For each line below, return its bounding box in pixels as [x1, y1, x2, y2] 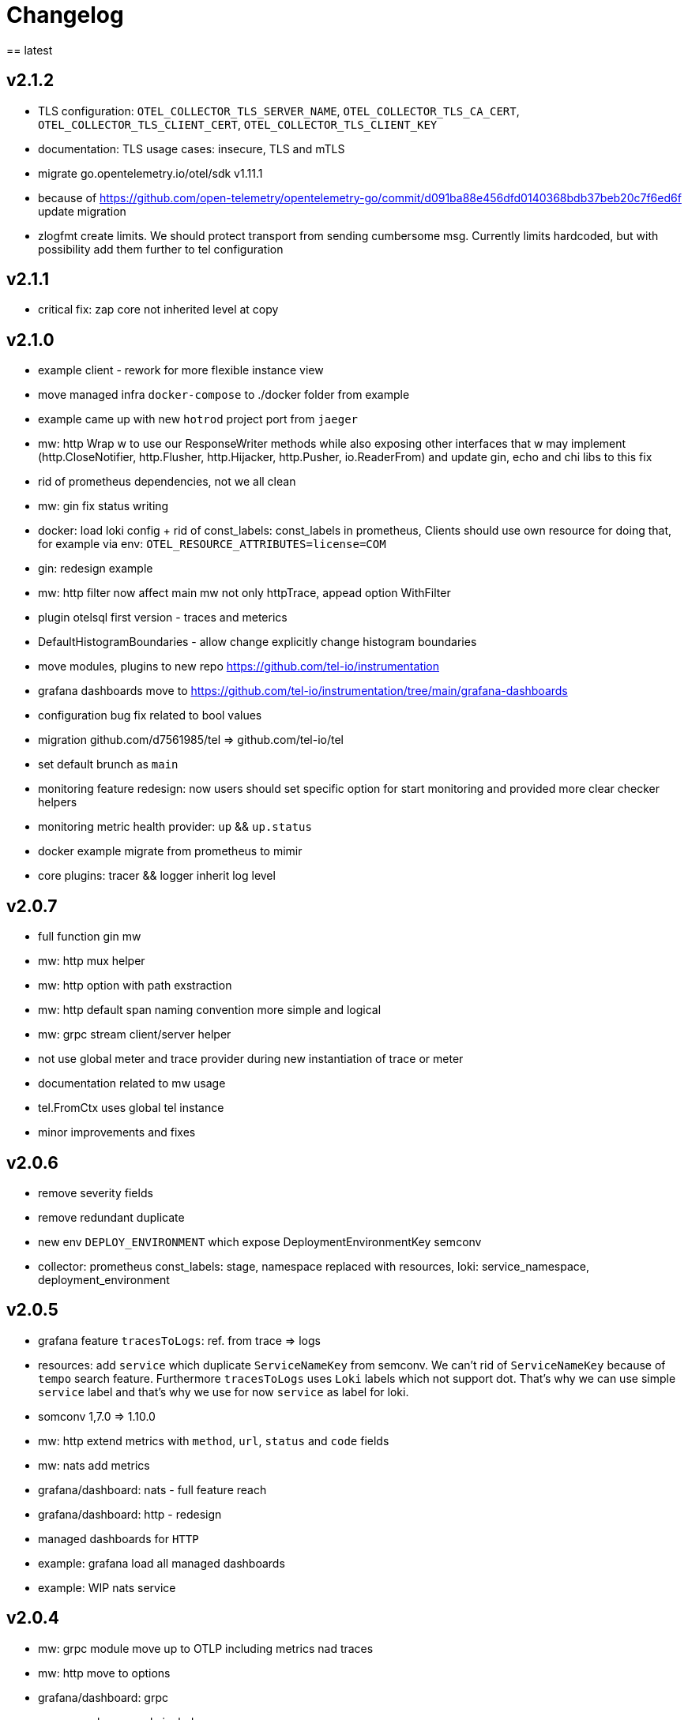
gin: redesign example [38, 561, 153, 576]
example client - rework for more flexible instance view [38, 363, 324, 377]
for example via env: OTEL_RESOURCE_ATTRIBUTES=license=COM [38, 537, 386, 551]
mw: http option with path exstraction [38, 978, 232, 993]
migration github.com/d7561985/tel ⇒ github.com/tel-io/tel [38, 733, 344, 747]
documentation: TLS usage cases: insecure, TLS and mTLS [38, 141, 345, 156]
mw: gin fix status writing [38, 499, 169, 513]
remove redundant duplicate [38, 1210, 185, 1224]
